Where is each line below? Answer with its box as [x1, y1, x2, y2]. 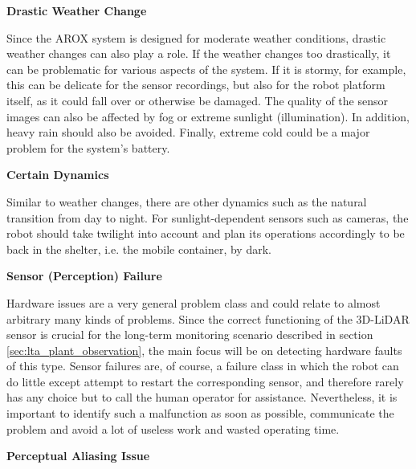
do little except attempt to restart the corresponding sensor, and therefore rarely [6, 373, 404, 389]
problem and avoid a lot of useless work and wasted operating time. [6, 420, 340, 437]
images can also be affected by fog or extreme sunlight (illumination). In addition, [6, 108, 410, 124]
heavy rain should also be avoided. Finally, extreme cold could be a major [6, 124, 370, 141]
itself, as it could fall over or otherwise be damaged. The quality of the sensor [6, 92, 388, 108]
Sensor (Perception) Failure [6, 267, 162, 284]
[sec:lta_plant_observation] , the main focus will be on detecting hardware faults [6, 341, 402, 358]
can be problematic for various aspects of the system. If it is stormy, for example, [6, 60, 406, 77]
